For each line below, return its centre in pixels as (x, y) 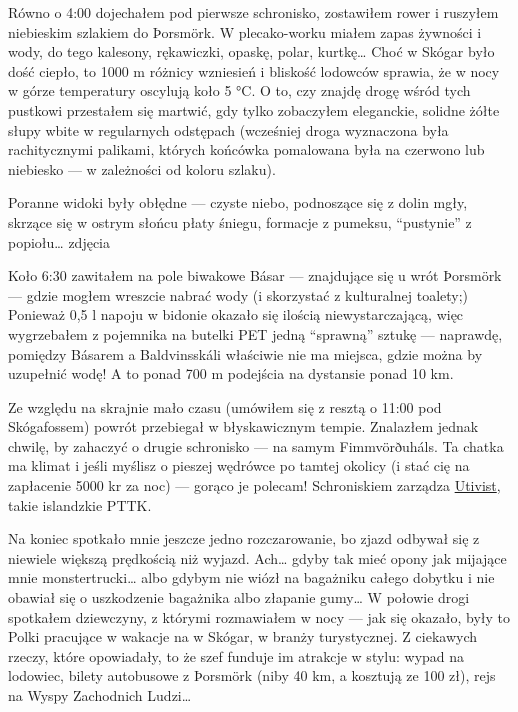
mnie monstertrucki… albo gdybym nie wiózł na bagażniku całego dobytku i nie (251, 577)
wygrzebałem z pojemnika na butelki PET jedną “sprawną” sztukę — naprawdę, (255, 333)
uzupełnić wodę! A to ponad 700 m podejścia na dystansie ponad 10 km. (231, 373)
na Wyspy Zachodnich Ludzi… (100, 695)
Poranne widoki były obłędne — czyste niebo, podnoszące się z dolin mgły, (238, 202)
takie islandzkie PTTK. (80, 504)
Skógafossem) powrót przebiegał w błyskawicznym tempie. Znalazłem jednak (243, 426)
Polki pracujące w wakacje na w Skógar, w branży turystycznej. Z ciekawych (243, 636)
